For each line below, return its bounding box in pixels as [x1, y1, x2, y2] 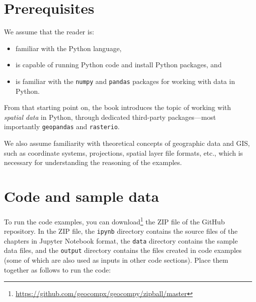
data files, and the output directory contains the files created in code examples [4, 245, 242, 255]
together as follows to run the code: [4, 264, 111, 275]
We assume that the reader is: [4, 27, 95, 37]
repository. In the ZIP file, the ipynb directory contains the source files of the [4, 226, 238, 236]
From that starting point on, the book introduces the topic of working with [4, 102, 231, 112]
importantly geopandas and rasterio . [4, 121, 120, 132]
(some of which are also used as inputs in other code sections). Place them [4, 255, 228, 265]
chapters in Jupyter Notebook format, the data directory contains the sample [4, 235, 238, 246]
